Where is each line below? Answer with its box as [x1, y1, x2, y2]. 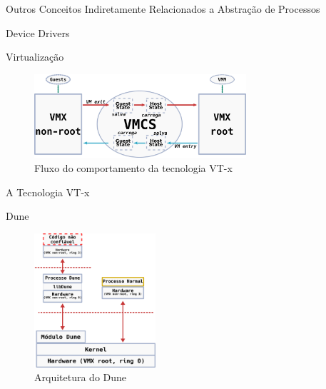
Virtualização [6, 49, 64, 64]
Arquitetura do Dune [34, 370, 127, 385]
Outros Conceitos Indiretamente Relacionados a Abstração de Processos [6, 1, 320, 16]
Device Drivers [6, 25, 70, 40]
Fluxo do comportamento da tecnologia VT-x [34, 161, 233, 176]
